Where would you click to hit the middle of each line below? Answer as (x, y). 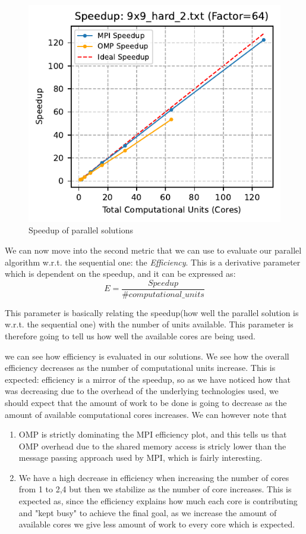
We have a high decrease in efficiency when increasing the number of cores (154, 477)
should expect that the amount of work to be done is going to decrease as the (146, 402)
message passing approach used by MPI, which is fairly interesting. (141, 458)
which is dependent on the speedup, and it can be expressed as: (120, 274)
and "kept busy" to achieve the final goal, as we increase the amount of (148, 512)
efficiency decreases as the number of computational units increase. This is (140, 368)
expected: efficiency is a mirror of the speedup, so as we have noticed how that (148, 379)
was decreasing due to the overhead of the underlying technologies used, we (142, 391)
